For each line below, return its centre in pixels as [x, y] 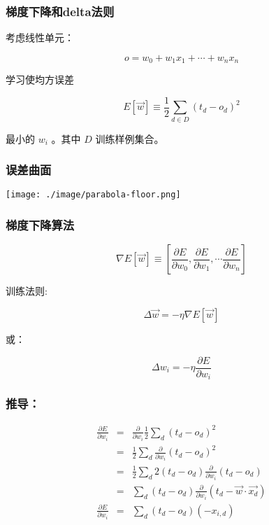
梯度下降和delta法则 [60, 11]
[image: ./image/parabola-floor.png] [93, 195]
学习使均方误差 [40, 79]
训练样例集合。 [130, 138]
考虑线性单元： [40, 37]
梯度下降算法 [40, 225]
